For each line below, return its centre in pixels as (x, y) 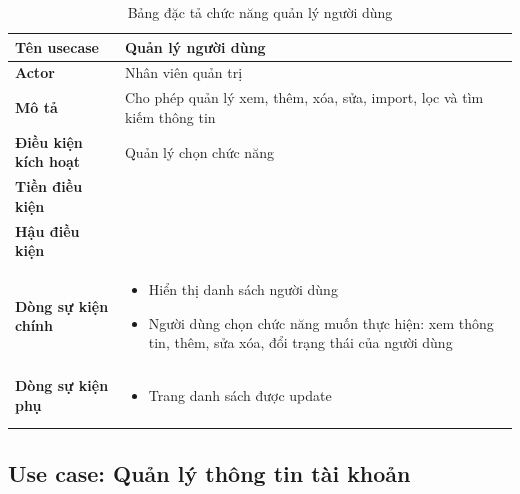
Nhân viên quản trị (183, 72)
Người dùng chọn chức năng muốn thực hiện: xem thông (321, 322)
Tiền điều (49, 186)
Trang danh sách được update (240, 395)
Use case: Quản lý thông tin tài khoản (209, 472)
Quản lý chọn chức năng (199, 151)
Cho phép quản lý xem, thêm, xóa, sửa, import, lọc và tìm (304, 97)
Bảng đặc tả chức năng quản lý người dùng (260, 12)
